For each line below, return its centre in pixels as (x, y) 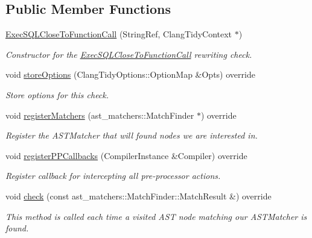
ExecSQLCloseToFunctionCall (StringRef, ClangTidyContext (119, 34)
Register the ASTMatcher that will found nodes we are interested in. (132, 135)
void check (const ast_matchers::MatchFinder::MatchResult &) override (138, 196)
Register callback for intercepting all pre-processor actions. (113, 176)
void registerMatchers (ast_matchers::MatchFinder (100, 115)
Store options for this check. (57, 94)
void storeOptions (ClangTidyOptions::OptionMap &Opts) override (130, 74)
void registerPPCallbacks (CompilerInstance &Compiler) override (126, 155)
